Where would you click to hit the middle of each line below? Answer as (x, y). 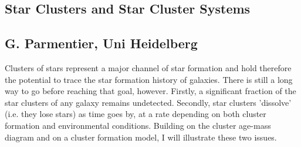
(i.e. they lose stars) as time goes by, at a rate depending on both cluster (136, 114)
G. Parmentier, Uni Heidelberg (101, 43)
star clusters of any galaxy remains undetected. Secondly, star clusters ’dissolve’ (148, 102)
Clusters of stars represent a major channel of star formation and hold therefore (148, 67)
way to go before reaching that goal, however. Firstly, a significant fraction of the (150, 91)
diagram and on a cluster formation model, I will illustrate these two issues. (141, 137)
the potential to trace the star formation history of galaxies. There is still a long (149, 79)
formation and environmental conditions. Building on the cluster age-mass (138, 125)
